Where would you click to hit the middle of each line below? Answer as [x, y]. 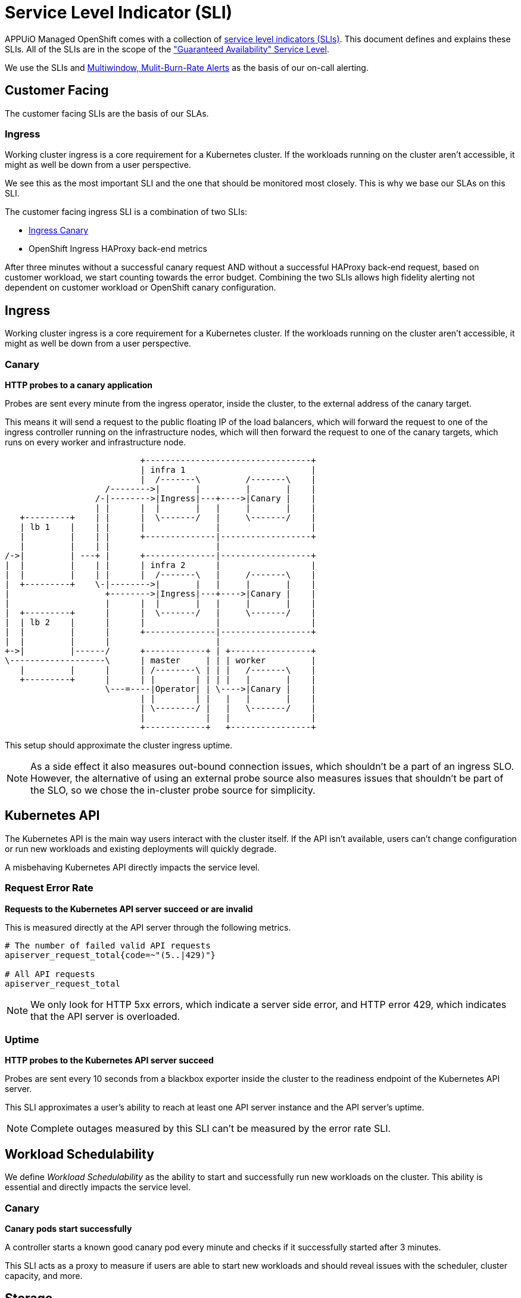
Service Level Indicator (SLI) [119, 13]
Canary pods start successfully [68, 1228]
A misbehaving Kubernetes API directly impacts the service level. [132, 867]
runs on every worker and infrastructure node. [96, 442]
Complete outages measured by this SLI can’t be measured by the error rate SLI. [211, 1129]
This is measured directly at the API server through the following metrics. [148, 927]
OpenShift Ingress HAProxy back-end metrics [118, 249]
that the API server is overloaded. [105, 1016]
